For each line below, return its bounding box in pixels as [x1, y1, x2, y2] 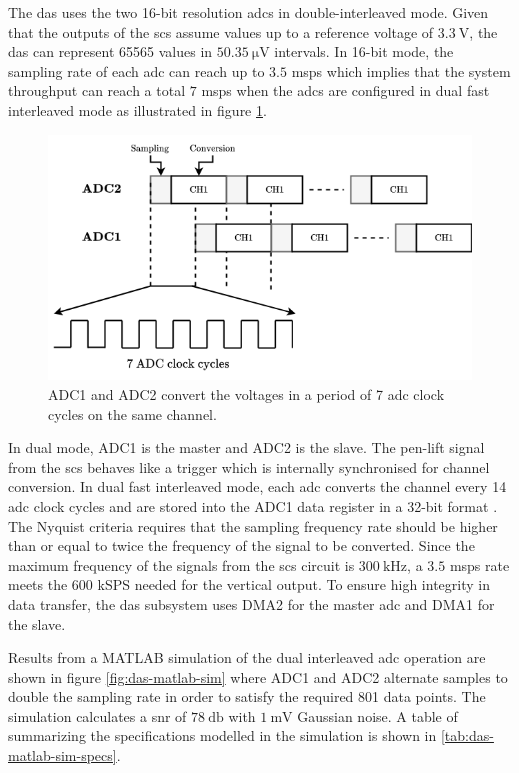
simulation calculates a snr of [8, 705, 187, 726]
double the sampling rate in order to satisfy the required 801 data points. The [8, 686, 486, 707]
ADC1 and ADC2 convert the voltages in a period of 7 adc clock [48, 383, 445, 404]
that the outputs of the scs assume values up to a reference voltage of [8, 21, 434, 42]
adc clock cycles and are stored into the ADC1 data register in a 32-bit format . [8, 495, 498, 516]
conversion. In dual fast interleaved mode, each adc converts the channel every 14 [8, 476, 507, 497]
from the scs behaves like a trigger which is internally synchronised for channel [8, 456, 490, 477]
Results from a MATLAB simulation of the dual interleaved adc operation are [8, 647, 486, 668]
